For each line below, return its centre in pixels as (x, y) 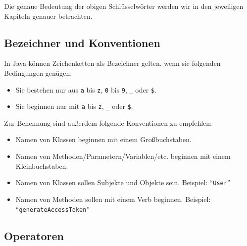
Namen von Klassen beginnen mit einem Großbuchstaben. (103, 139)
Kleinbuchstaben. (42, 166)
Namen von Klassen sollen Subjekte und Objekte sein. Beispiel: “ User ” (123, 182)
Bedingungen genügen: (38, 73)
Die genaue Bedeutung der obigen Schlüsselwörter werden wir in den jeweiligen (124, 6)
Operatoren (34, 235)
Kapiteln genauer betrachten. (48, 16)
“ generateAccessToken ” (53, 209)
